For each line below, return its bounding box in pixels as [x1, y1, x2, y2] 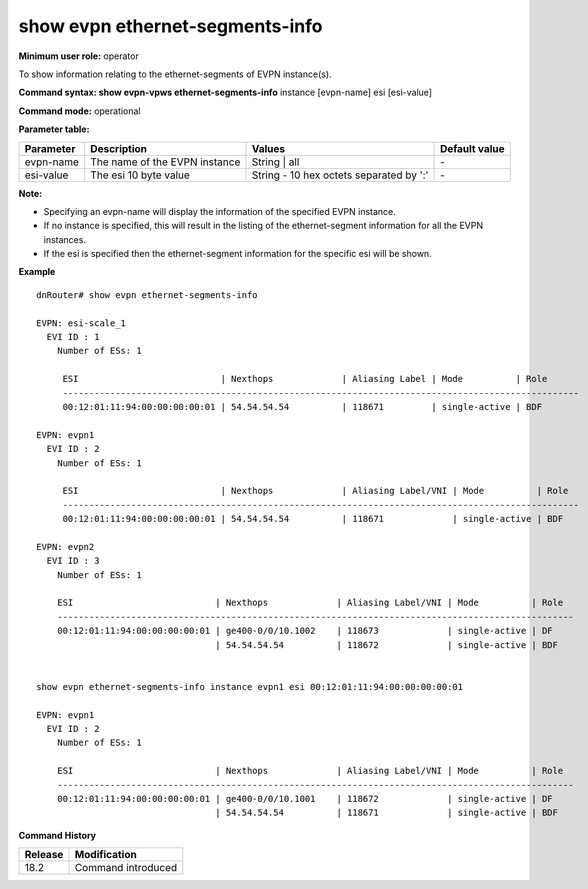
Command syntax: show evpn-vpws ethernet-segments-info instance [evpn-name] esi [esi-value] [18, 86, 433, 99]
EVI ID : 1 [46, 331, 100, 343]
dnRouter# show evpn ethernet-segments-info [36, 289, 259, 300]
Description [90, 141, 148, 155]
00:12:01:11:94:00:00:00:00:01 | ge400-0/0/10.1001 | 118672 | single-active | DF [56, 793, 554, 804]
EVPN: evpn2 [36, 541, 95, 552]
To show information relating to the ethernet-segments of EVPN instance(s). [18, 68, 332, 80]
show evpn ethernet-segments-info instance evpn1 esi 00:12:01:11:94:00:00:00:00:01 [36, 681, 464, 692]
